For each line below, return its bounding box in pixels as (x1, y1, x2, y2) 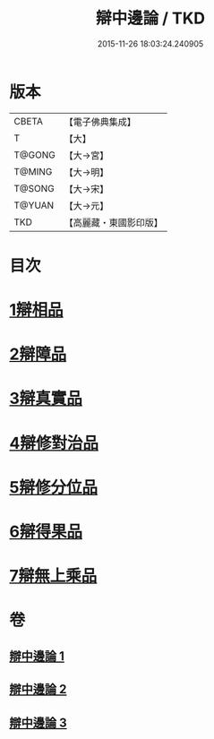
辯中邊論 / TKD (95, 8, 206, 29)
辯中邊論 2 (9, 682, 67, 697)
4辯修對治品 (9, 433, 98, 453)
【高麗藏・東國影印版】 (64, 216, 163, 228)
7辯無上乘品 (9, 566, 98, 587)
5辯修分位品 (9, 477, 98, 497)
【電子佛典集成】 (64, 116, 136, 128)
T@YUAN (13, 199, 55, 211)
